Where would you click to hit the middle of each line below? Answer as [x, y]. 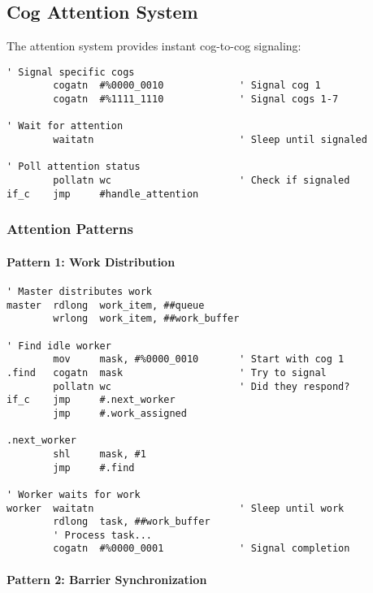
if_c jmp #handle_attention [103, 194]
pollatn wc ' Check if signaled [202, 181]
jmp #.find [94, 467]
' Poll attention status [74, 167]
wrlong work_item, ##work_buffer [146, 319]
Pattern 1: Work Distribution [91, 261]
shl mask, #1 [100, 454]
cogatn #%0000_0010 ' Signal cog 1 [187, 86]
